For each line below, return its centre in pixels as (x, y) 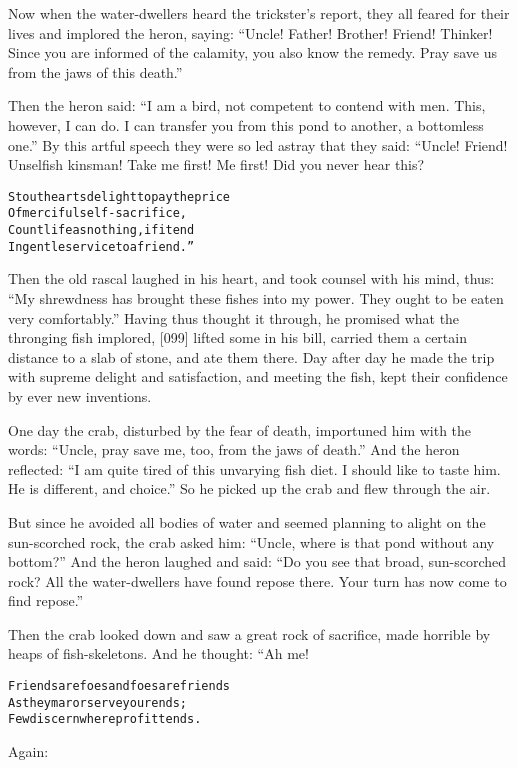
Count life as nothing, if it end (101, 230)
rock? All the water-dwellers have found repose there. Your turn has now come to (257, 580)
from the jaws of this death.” (95, 71)
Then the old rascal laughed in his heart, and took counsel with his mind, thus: (251, 278)
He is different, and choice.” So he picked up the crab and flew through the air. (249, 488)
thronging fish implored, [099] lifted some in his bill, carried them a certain (237, 337)
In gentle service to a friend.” (101, 246)
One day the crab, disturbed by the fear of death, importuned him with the (240, 429)
